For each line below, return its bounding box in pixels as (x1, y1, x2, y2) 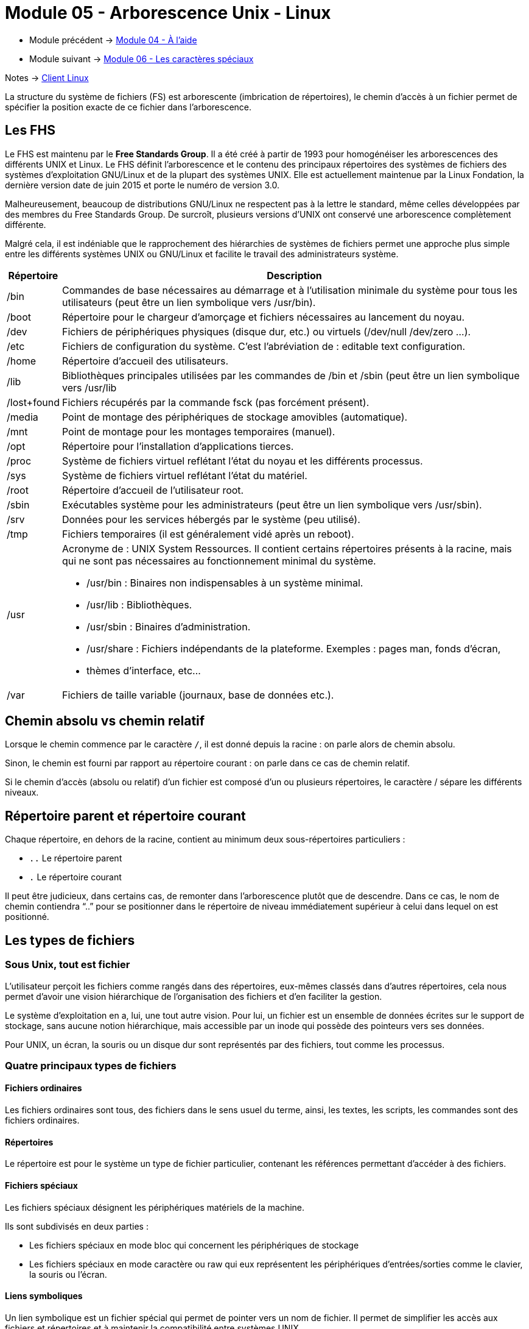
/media (7, 410, 38, 423)
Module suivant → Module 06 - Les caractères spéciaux (29, 53, 254, 64)
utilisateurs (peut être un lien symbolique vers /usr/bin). (61, 296, 316, 308)
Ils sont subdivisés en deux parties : (5, 1220, 149, 1231)
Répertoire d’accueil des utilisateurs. (61, 354, 229, 367)
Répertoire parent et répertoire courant (5, 808, 246, 824)
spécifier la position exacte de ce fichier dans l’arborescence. (5, 101, 252, 112)
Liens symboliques (5, 1291, 83, 1302)
